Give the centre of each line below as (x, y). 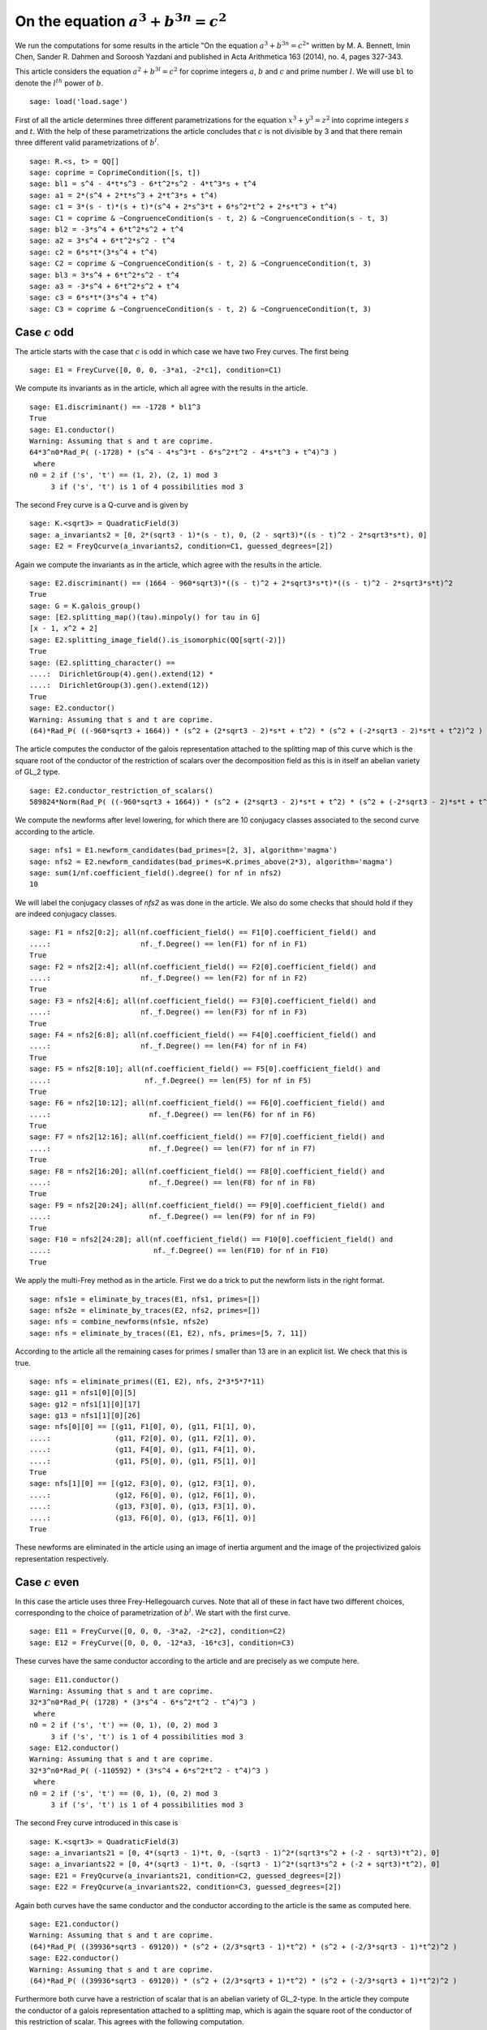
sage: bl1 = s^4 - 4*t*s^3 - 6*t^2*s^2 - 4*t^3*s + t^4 (143, 184)
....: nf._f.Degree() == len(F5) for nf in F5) (171, 1080)
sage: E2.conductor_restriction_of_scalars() (122, 790)
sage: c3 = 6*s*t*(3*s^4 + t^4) (94, 298)
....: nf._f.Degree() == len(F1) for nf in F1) (168, 944)
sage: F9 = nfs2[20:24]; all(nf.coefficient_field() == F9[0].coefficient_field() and (207, 1205)
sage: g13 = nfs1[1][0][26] (85, 1416)
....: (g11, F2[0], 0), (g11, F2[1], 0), (143, 1438)
